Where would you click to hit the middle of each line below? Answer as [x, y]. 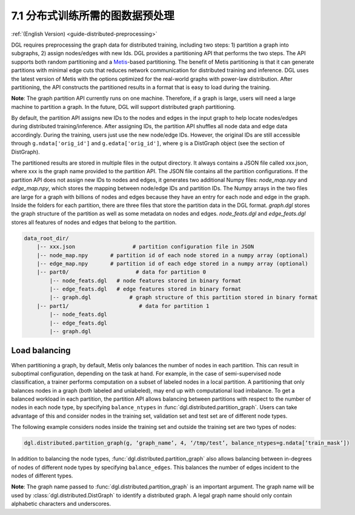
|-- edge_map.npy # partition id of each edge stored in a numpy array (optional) [172, 264]
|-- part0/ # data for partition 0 [121, 272]
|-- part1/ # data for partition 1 [123, 306]
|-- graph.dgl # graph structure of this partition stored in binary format [184, 297]
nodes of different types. [42, 476]
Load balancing [41, 351]
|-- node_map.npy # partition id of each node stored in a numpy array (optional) [172, 255]
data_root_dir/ [46, 238]
